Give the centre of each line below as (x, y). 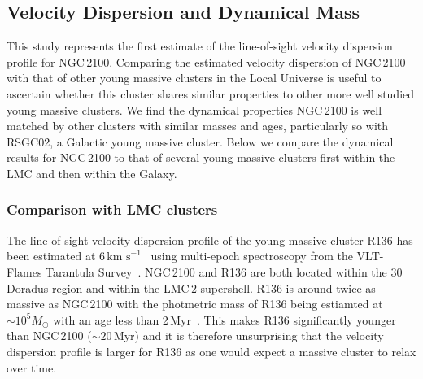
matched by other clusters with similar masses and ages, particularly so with (197, 126)
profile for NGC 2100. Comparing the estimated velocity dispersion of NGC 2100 (206, 61)
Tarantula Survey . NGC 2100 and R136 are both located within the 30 (224, 271)
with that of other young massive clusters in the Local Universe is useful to (194, 78)
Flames (24, 271)
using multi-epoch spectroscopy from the (252, 256)
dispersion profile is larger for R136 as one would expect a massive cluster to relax (211, 351)
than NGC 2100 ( (49, 335)
